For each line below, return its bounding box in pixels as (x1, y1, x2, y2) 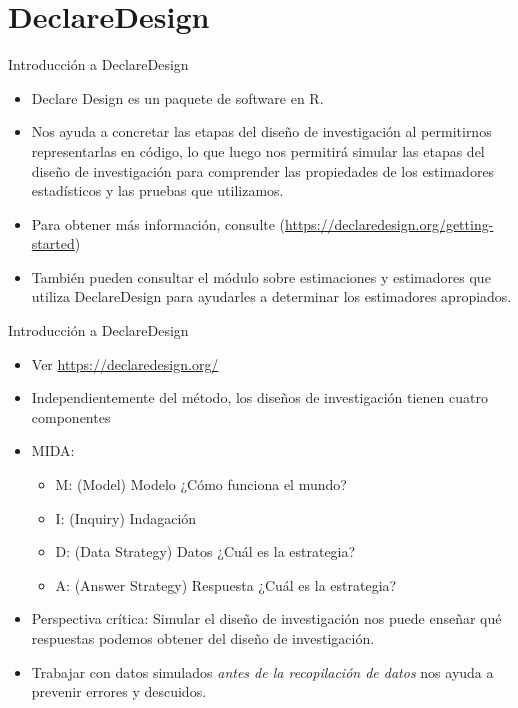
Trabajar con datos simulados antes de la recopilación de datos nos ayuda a (31, 661, 494, 682)
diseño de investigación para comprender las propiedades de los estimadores (31, 160, 495, 181)
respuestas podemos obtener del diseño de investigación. (31, 628, 375, 648)
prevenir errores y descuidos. (31, 681, 207, 702)
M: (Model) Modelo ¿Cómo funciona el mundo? (55, 474, 347, 495)
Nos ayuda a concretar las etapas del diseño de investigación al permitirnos (31, 121, 492, 142)
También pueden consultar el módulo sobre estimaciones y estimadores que (31, 266, 491, 287)
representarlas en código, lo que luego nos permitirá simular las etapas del (31, 140, 485, 161)
